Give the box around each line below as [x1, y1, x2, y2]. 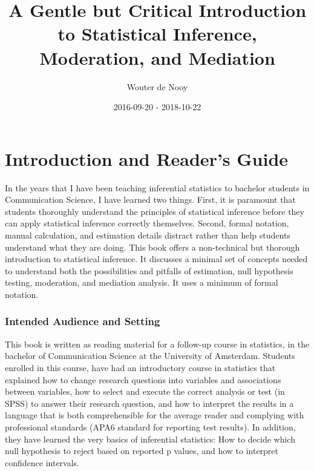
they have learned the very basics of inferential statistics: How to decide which [5, 432, 295, 445]
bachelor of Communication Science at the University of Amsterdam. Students [5, 349, 295, 362]
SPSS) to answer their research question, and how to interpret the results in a [5, 397, 294, 409]
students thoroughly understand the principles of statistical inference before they [5, 205, 304, 217]
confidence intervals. [5, 456, 80, 469]
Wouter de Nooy [126, 80, 188, 93]
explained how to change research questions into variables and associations [5, 373, 281, 386]
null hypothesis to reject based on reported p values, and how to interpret [5, 444, 279, 457]
